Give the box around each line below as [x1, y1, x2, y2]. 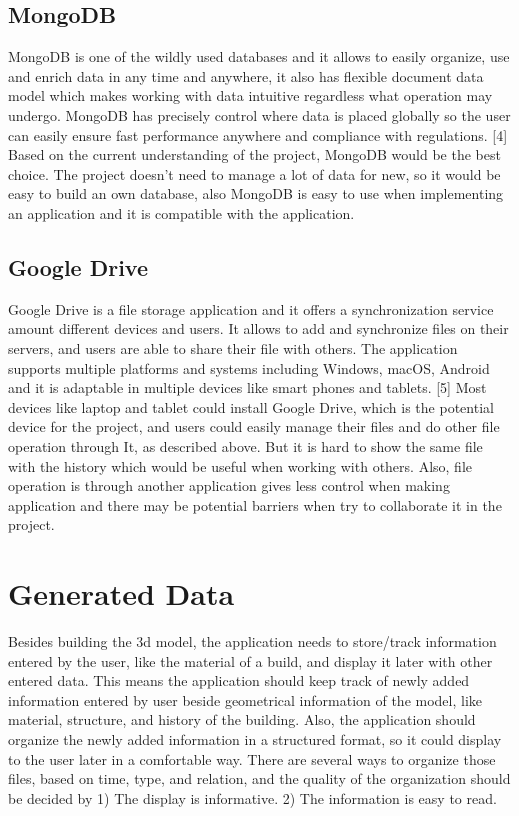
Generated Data [8, 573, 235, 614]
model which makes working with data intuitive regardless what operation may [8, 85, 493, 106]
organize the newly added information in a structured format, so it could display [8, 728, 502, 749]
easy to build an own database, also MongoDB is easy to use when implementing [8, 183, 504, 204]
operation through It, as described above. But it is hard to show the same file [8, 435, 483, 456]
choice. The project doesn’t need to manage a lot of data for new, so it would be [8, 163, 501, 184]
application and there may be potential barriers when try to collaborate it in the [8, 494, 502, 515]
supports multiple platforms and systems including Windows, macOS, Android [8, 357, 490, 378]
